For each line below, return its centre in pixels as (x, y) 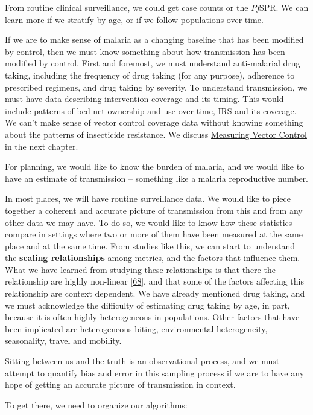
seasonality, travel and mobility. (63, 340)
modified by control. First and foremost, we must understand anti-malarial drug (153, 63)
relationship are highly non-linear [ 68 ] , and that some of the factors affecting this (154, 281)
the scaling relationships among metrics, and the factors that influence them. (153, 258)
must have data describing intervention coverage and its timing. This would (144, 99)
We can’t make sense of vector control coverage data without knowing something (154, 122)
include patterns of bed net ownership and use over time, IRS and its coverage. (151, 110)
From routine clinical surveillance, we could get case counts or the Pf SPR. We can (157, 7)
